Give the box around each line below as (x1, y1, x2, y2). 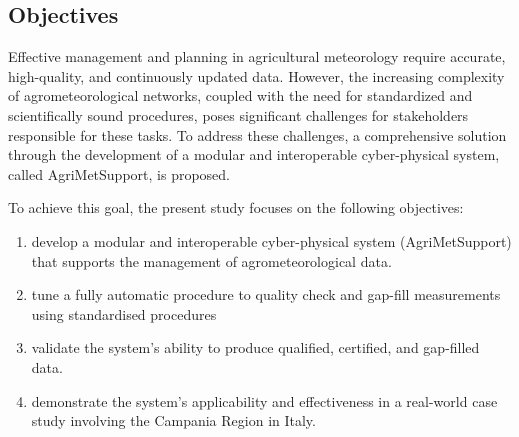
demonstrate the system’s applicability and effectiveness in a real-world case (31, 390, 498, 411)
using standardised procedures (31, 303, 217, 324)
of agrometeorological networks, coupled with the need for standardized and (8, 85, 473, 106)
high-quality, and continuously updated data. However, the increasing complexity (8, 65, 505, 86)
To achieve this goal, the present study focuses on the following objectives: (8, 197, 464, 218)
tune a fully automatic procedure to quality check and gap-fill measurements (31, 284, 501, 305)
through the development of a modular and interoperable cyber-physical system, (8, 144, 500, 165)
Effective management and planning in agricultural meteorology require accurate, (8, 46, 506, 67)
